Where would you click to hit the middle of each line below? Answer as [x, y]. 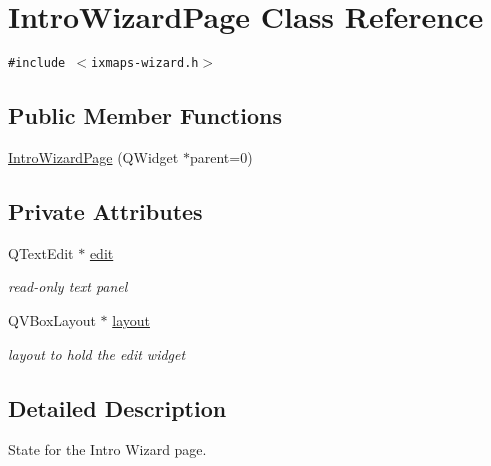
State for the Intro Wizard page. [107, 449]
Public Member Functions [145, 115]
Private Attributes [105, 210]
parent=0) [221, 156]
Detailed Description [117, 407]
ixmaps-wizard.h [145, 63]
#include [37, 63]
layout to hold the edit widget [97, 353]
